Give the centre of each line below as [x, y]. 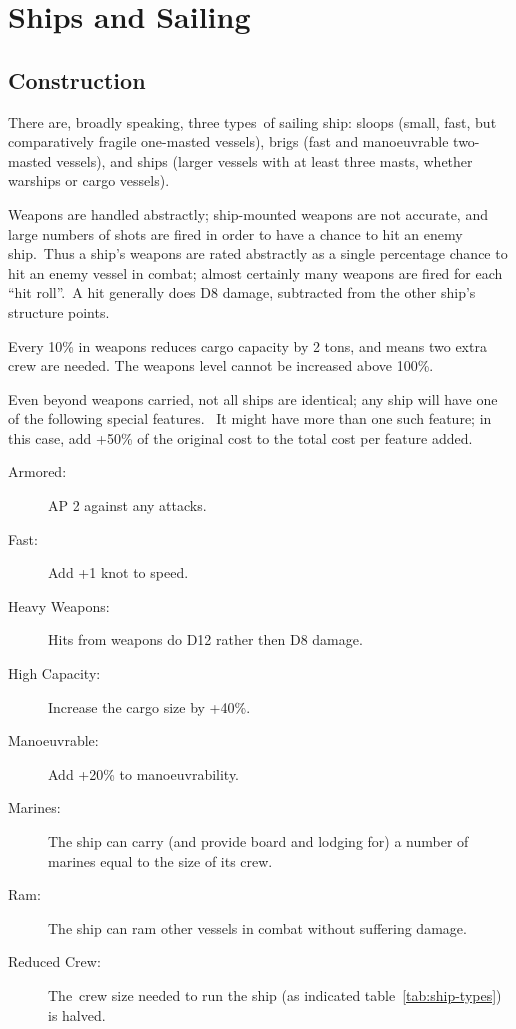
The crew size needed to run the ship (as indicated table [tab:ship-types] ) [275, 994]
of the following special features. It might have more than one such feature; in [250, 418]
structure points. [59, 311]
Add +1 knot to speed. [118, 572]
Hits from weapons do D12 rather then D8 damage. [205, 639]
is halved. [77, 1014]
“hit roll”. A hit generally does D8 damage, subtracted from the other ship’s [242, 292]
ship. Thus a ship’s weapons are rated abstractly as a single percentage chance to [258, 253]
